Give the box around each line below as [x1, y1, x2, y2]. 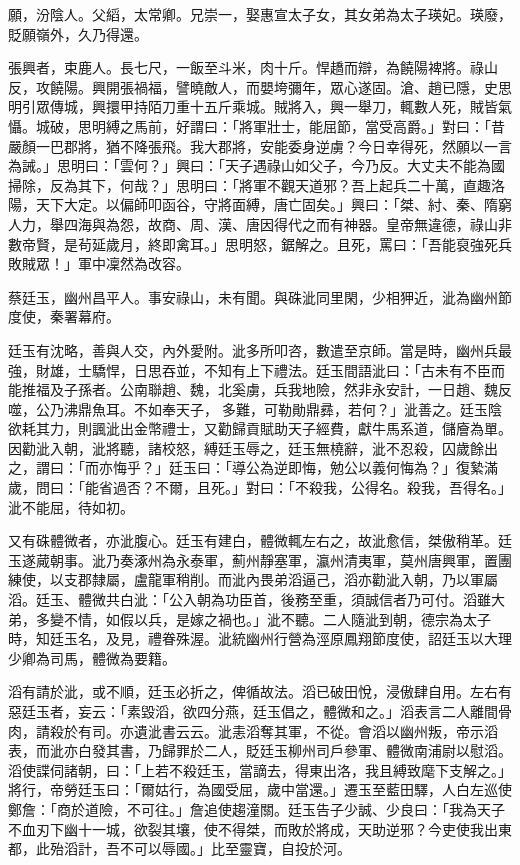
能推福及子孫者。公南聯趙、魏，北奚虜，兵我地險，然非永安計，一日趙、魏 [8, 379, 498, 400]
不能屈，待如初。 [21, 496, 134, 517]
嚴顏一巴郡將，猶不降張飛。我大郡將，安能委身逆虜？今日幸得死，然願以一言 [8, 135, 512, 156]
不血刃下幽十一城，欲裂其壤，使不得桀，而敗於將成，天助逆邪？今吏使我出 [8, 818, 498, 839]
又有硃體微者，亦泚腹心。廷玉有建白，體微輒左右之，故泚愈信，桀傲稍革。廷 [8, 530, 512, 551]
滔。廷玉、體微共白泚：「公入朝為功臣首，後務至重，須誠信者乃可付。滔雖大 [8, 589, 505, 610]
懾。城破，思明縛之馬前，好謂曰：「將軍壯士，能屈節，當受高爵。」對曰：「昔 [8, 115, 505, 136]
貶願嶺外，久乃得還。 [8, 23, 148, 44]
